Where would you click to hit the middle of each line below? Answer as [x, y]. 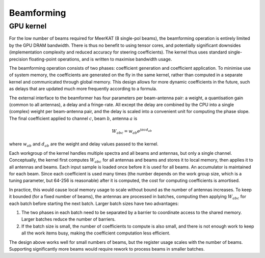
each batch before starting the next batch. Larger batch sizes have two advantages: [94, 203]
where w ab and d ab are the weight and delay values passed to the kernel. [84, 145]
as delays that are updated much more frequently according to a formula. [83, 89]
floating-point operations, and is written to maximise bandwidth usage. [100, 59]
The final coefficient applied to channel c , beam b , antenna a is [73, 118]
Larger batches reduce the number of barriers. [68, 219]
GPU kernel [28, 26]
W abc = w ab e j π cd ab [132, 131]
